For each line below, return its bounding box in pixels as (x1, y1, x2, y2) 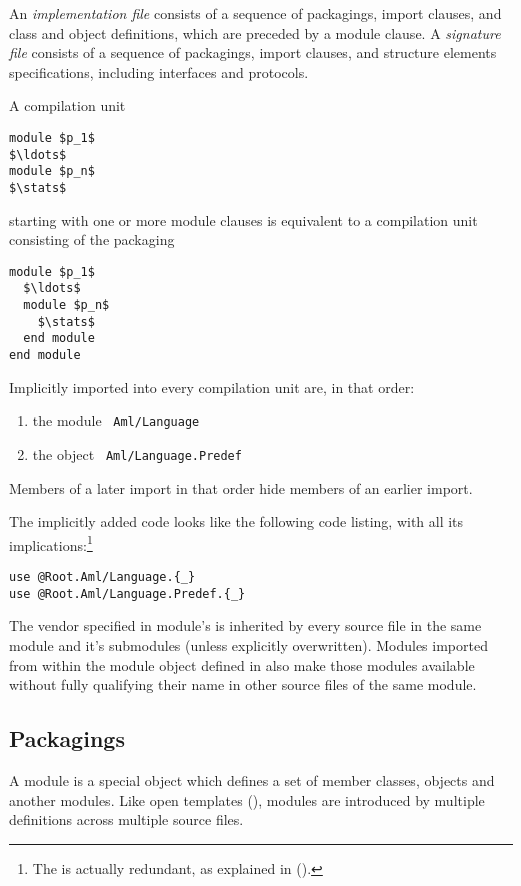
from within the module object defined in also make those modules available (9, 654, 475, 675)
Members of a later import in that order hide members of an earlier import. (9, 477, 473, 498)
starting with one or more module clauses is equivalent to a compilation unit (9, 209, 478, 230)
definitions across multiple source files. (9, 809, 244, 830)
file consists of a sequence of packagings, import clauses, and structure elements (9, 42, 497, 63)
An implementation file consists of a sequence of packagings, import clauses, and (9, 3, 502, 23)
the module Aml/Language (32, 410, 200, 431)
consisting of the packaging (9, 229, 175, 250)
